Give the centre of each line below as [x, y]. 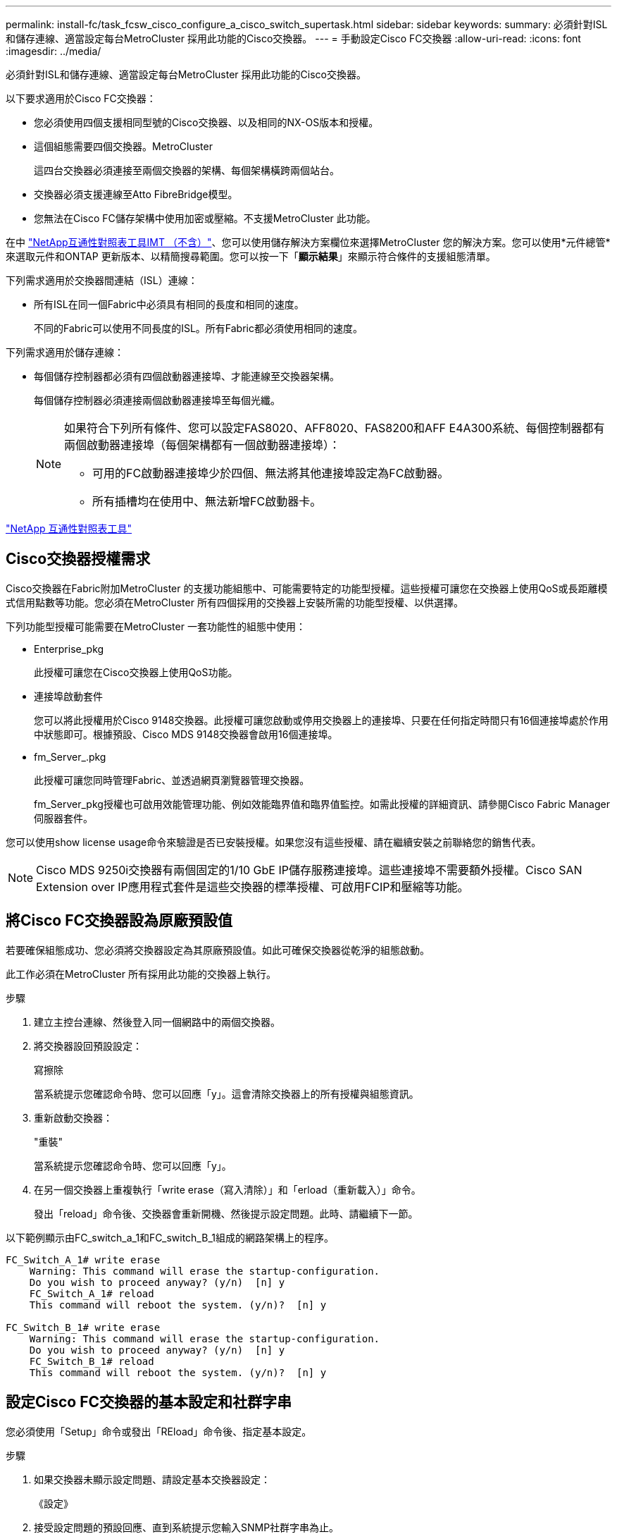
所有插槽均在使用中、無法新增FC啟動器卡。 [207, 501]
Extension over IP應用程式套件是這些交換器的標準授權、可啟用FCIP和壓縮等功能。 [253, 887]
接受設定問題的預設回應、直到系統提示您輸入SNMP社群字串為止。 [187, 1527]
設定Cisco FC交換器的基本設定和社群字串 [149, 1402]
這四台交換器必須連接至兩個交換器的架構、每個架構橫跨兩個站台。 [187, 170]
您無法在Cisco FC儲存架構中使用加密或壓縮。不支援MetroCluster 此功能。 [205, 218]
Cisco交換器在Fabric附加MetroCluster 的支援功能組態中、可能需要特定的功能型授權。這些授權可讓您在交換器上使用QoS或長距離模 [307, 588]
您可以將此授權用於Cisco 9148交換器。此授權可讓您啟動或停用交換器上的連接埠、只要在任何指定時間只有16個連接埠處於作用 [321, 720]
